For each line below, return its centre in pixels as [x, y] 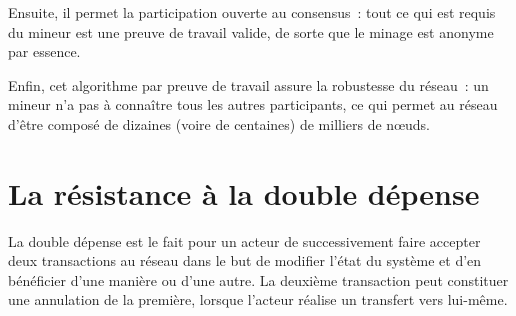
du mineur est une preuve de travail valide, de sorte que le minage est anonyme [251, 31]
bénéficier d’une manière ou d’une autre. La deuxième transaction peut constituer [258, 279]
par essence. [44, 51]
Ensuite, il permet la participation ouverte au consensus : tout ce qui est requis [252, 12]
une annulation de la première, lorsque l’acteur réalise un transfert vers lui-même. [258, 299]
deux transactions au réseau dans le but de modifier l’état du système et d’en [245, 260]
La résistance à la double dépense [244, 192]
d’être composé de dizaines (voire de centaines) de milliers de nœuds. [219, 123]
